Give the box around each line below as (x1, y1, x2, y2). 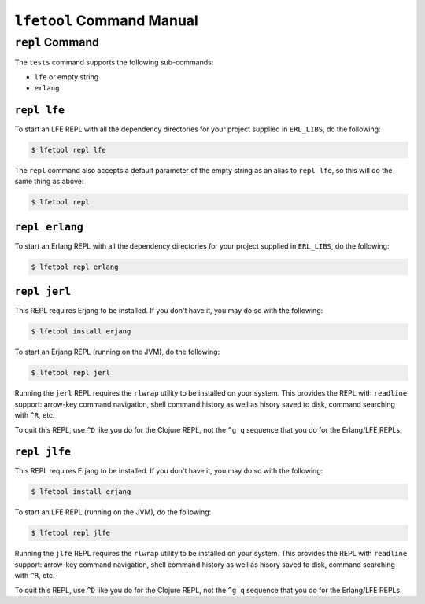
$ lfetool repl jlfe (31, 528, 110, 538)
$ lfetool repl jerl (31, 368, 110, 377)
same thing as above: (14, 177, 84, 186)
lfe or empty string (34, 72, 99, 82)
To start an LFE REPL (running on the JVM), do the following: (14, 507, 212, 517)
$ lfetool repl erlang (31, 262, 119, 271)
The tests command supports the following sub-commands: (14, 57, 214, 67)
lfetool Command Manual (14, 12, 198, 29)
